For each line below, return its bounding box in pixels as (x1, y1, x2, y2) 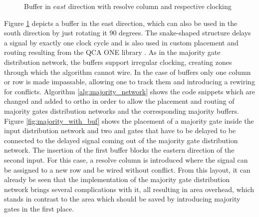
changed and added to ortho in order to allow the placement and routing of (4, 96, 235, 106)
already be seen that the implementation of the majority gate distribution (4, 174, 230, 185)
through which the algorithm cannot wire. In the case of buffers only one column (4, 66, 251, 77)
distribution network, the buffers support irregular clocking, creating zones (4, 56, 232, 67)
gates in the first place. (4, 203, 74, 214)
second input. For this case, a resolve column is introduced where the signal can (4, 154, 248, 165)
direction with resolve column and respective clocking (68, 1, 232, 11)
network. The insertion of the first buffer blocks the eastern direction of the (4, 145, 235, 155)
